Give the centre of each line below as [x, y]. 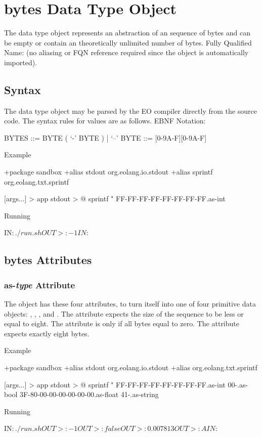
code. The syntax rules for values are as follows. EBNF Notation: [105, 121]
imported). [21, 62]
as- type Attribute [40, 285]
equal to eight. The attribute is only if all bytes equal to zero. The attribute [122, 323]
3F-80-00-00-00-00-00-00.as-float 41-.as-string [89, 394]
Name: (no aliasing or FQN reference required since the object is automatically [126, 52]
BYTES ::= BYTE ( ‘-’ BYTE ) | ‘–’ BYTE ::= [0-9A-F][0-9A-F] [105, 137]
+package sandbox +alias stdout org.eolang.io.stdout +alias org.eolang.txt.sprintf [131, 367]
